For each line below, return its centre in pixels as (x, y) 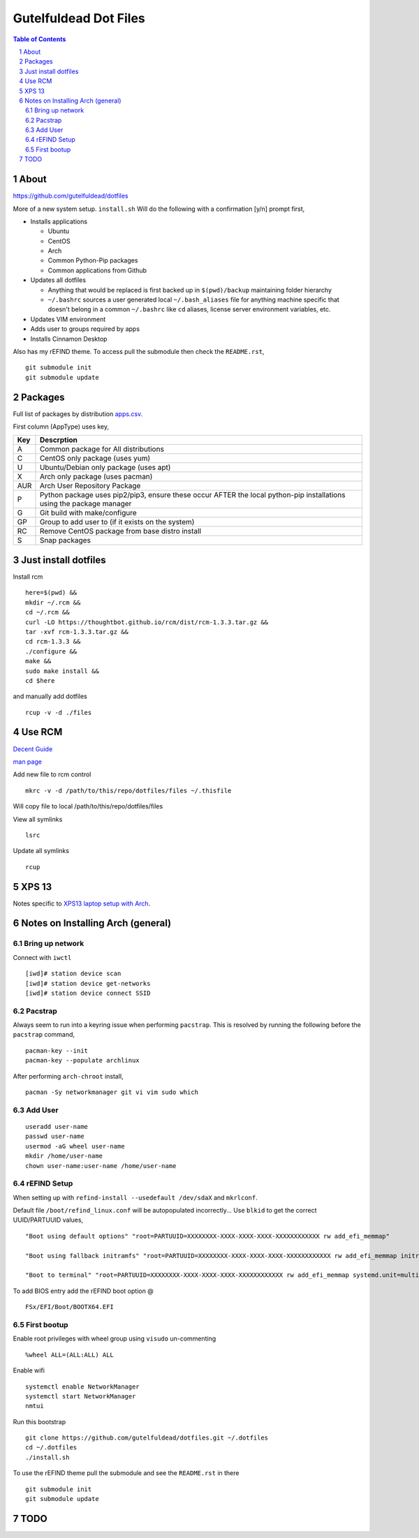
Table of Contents (39, 39)
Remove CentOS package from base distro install (120, 531)
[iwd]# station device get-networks (88, 983)
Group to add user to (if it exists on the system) (117, 522)
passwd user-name (55, 1137)
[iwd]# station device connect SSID (88, 993)
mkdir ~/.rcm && (53, 602)
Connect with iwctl (42, 957)
